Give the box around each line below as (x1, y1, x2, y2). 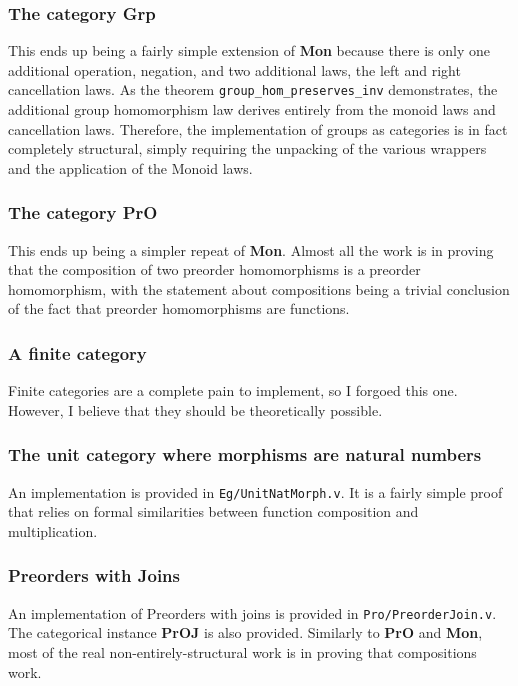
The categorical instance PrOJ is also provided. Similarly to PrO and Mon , (8, 622, 483, 643)
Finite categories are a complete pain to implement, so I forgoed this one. (8, 380, 458, 401)
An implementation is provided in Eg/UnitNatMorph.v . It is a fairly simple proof (8, 481, 503, 502)
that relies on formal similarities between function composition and (8, 501, 419, 522)
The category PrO (8, 200, 158, 225)
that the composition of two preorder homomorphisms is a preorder (8, 259, 421, 280)
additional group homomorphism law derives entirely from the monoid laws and (8, 99, 496, 120)
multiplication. (8, 520, 98, 541)
